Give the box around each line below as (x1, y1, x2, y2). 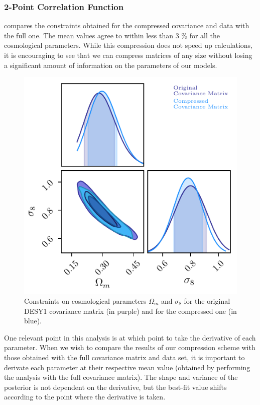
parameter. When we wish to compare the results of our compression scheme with (4, 342, 255, 353)
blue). (24, 315, 42, 326)
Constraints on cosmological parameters (24, 295, 147, 306)
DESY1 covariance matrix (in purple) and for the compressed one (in (24, 305, 237, 316)
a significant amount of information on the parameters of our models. (4, 59, 217, 70)
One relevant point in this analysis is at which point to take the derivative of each (4, 332, 256, 343)
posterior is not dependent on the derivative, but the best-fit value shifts (4, 381, 227, 392)
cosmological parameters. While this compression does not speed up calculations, (4, 40, 252, 50)
